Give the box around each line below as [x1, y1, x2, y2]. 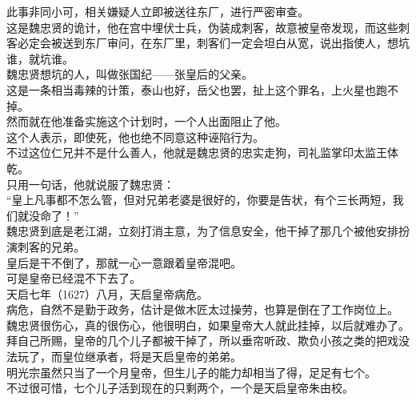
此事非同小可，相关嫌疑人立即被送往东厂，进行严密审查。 [6, 3, 309, 19]
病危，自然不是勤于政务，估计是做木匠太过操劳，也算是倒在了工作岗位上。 [6, 301, 398, 318]
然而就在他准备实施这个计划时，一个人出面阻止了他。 [6, 113, 286, 130]
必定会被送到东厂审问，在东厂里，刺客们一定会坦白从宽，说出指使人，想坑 [17, 34, 410, 51]
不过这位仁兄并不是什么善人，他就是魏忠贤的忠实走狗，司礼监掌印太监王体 [6, 144, 398, 161]
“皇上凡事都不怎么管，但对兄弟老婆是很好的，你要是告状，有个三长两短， [6, 191, 393, 208]
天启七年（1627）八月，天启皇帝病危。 [6, 285, 208, 302]
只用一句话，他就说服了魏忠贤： [6, 175, 174, 192]
